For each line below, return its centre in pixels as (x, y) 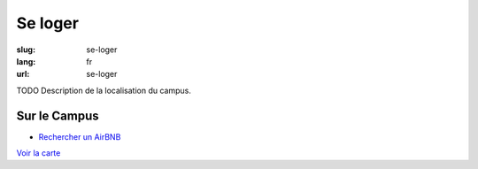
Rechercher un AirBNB (80, 136)
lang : (26, 61)
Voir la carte (39, 153)
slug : (26, 50)
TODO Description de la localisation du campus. (104, 90)
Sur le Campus (58, 115)
